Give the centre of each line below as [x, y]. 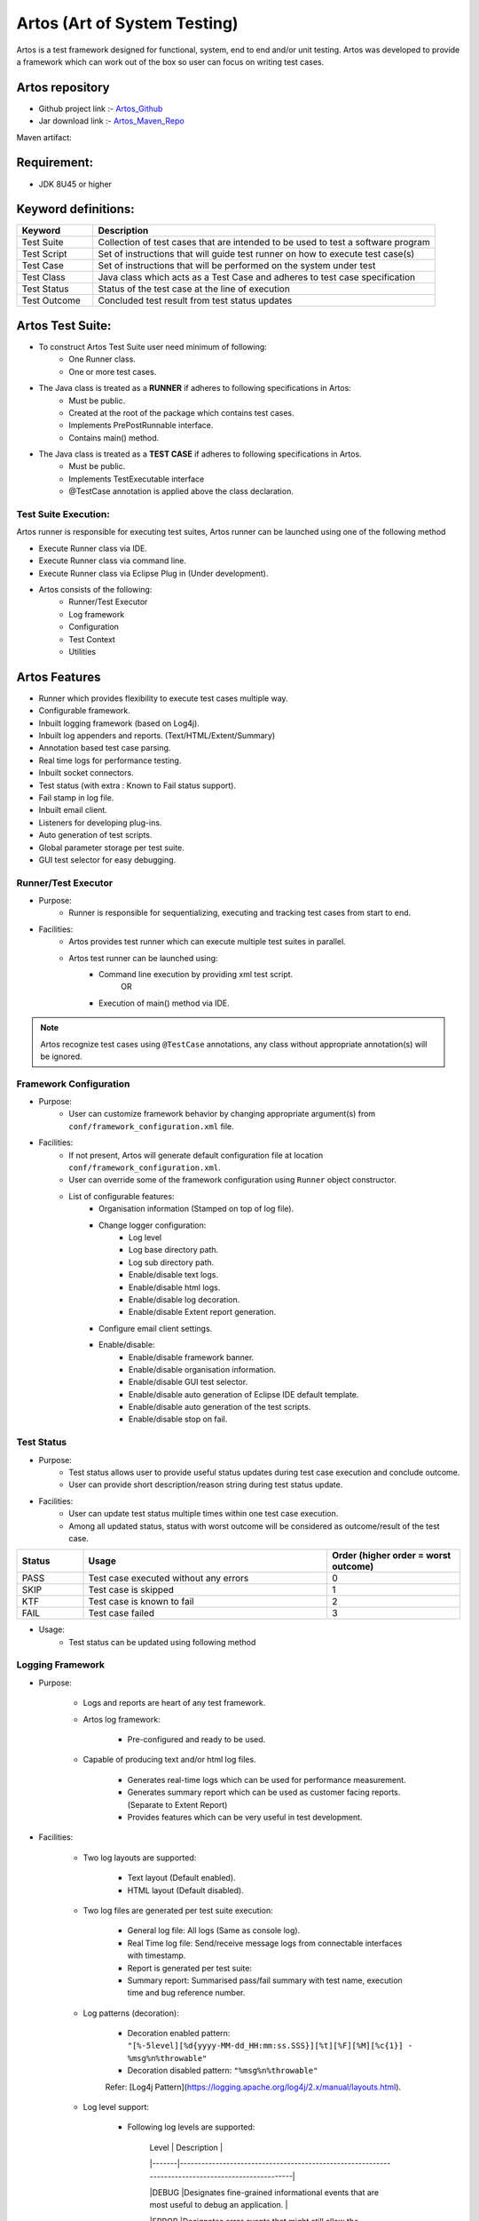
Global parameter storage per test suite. [112, 848]
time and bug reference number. [186, 1993]
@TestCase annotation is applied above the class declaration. [181, 491]
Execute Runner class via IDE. [93, 548]
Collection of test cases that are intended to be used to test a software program [264, 243]
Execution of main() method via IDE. [164, 1003]
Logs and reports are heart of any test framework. [174, 1703]
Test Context [92, 639]
